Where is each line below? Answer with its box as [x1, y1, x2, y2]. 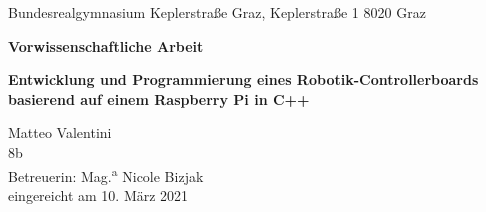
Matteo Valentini [8, 122, 112, 143]
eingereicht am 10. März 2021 [8, 184, 189, 205]
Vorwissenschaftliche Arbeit [8, 35, 204, 56]
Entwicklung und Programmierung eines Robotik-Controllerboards [8, 69, 479, 90]
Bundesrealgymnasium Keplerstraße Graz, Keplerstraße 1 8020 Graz [8, 2, 426, 22]
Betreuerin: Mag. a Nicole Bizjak [8, 162, 204, 186]
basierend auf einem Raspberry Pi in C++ [8, 88, 310, 109]
